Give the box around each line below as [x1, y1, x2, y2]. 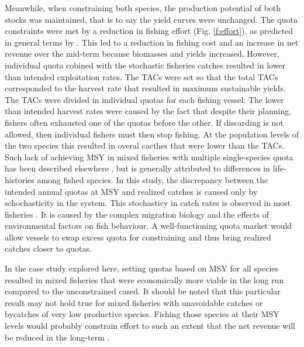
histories [5, 173, 34, 185]
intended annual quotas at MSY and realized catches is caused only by [5, 185, 258, 197]
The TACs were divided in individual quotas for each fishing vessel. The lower [5, 93, 284, 105]
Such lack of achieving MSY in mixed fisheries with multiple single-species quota [5, 150, 293, 163]
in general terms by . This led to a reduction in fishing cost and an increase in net [5, 36, 299, 48]
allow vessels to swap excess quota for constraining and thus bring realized [5, 231, 271, 243]
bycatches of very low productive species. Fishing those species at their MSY [5, 308, 279, 320]
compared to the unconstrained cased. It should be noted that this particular [5, 285, 281, 297]
